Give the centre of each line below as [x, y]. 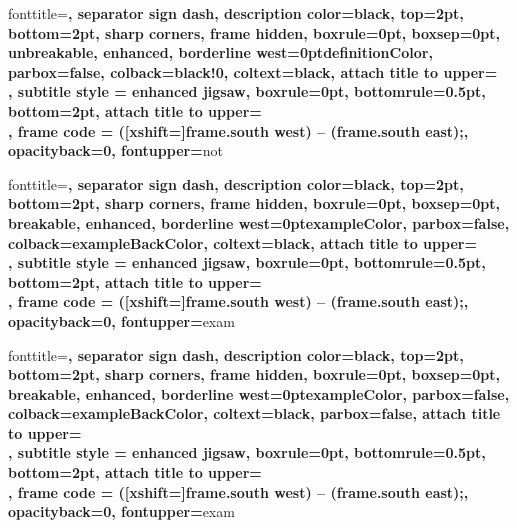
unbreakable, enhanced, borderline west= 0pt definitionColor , [220, 52]
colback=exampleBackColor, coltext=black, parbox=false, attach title [254, 413]
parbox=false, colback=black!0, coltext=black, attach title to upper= [253, 71]
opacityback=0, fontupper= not [115, 150]
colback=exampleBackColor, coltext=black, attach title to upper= [242, 242]
